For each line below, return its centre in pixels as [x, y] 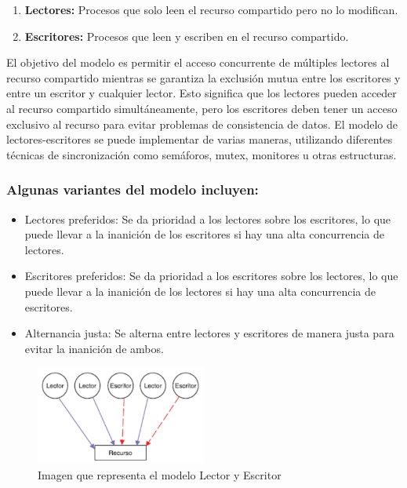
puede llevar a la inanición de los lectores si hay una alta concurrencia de [200, 291]
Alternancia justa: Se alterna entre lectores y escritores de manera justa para [209, 333]
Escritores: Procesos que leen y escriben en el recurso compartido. [187, 36]
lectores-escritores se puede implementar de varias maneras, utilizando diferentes [200, 139]
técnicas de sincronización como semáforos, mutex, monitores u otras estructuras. [202, 154]
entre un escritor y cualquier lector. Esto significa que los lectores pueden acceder [202, 93]
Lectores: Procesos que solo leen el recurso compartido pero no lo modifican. [211, 9]
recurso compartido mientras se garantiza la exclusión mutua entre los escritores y [203, 77]
